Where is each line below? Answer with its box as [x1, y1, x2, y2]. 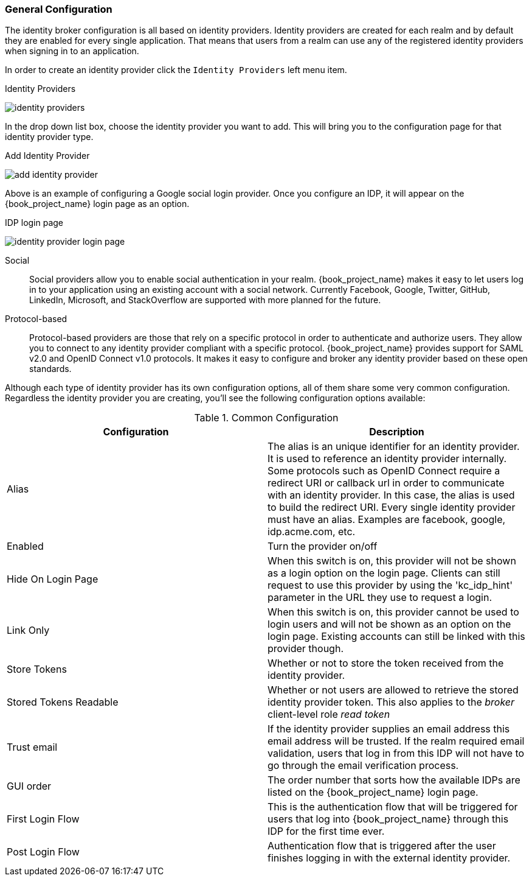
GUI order [7, 780, 52, 793]
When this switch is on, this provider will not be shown [268, 555, 516, 567]
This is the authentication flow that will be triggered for [268, 801, 518, 813]
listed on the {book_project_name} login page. [268, 786, 478, 799]
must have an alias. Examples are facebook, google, [268, 513, 506, 526]
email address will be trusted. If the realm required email [268, 735, 525, 748]
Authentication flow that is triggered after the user [268, 840, 496, 852]
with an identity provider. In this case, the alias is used [268, 489, 515, 502]
